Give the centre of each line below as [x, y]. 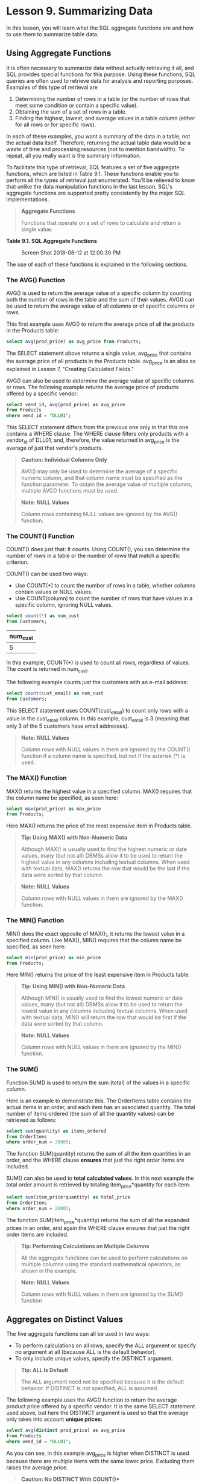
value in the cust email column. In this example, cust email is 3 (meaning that [98, 719]
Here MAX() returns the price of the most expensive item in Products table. [99, 826]
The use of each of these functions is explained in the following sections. [97, 264]
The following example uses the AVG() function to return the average [92, 1400]
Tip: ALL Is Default [45, 1370]
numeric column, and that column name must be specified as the [102, 477]
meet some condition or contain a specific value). [76, 105]
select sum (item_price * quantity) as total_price [68, 1197]
